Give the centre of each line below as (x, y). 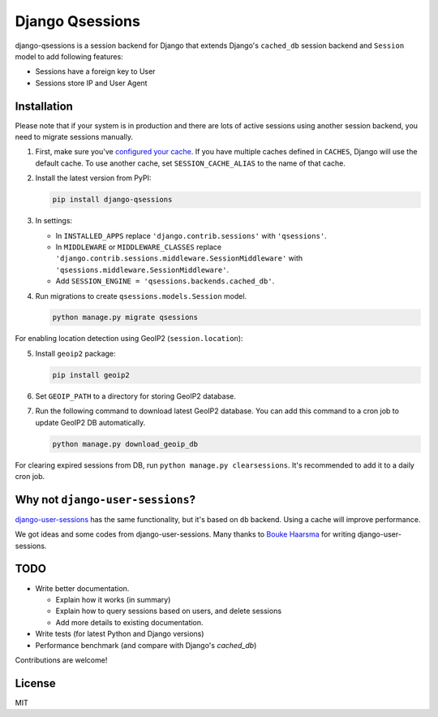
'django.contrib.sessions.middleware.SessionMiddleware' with (179, 258)
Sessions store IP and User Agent (91, 83)
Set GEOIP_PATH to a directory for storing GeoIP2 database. (136, 396)
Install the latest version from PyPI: (93, 178)
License (35, 683)
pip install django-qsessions (112, 200)
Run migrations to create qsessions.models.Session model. (141, 296)
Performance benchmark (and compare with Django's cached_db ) (146, 645)
